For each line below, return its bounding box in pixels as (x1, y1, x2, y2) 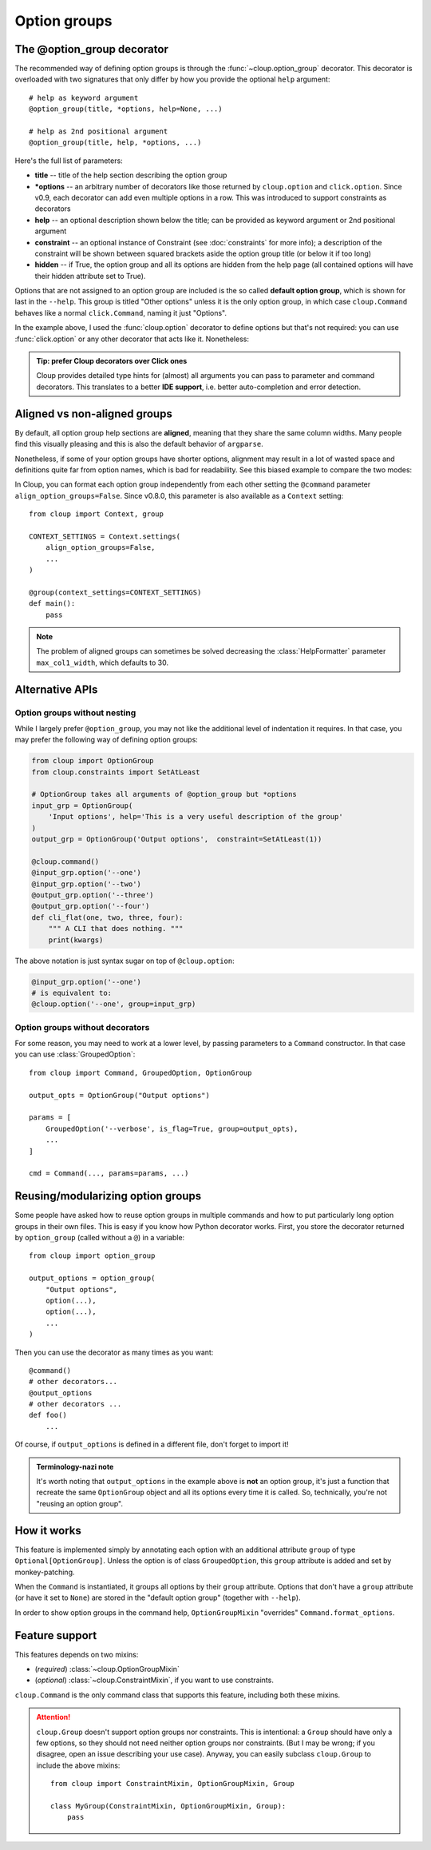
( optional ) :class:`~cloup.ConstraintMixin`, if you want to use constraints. (34, 1675, 275, 1685)
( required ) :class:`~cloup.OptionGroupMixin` (34, 1664, 180, 1673)
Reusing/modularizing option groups (14, 1189, 202, 1203)
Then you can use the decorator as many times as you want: (14, 1347, 214, 1357)
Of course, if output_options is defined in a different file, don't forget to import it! (14, 1439, 289, 1450)
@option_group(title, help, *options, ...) (29, 138, 202, 147)
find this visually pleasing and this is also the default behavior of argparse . (14, 440, 263, 449)
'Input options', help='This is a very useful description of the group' (48, 812, 343, 822)
